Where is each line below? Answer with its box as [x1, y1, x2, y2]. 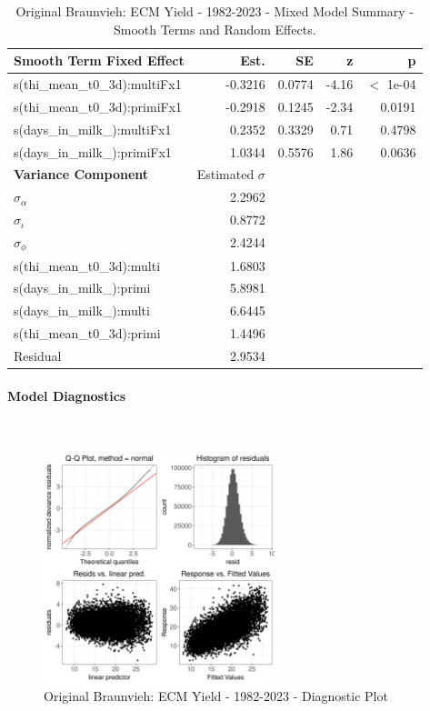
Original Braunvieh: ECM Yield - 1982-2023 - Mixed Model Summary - [15, 2, 415, 20]
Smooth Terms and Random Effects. [113, 19, 316, 38]
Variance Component [14, 165, 149, 184]
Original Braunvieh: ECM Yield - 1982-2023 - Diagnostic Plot [44, 686, 388, 706]
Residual [14, 346, 62, 366]
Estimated [196, 165, 255, 184]
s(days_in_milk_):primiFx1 [14, 142, 172, 161]
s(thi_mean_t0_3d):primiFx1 [14, 96, 183, 115]
